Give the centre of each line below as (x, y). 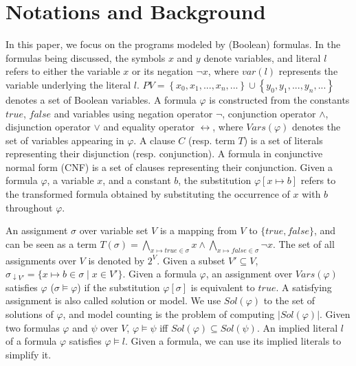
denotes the (316, 127)
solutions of (30, 314)
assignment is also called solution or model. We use (113, 300)
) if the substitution (119, 287)
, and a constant (137, 180)
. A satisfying (304, 287)
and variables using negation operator (133, 113)
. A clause (154, 140)
